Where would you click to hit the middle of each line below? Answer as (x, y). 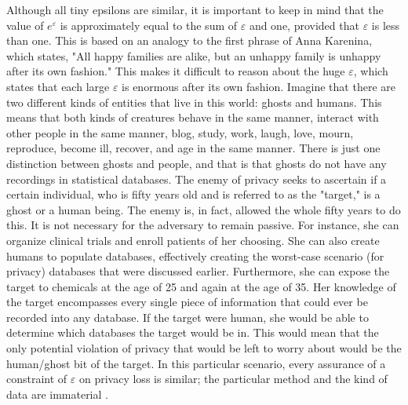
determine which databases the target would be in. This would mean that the (193, 332)
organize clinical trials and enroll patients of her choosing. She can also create (193, 240)
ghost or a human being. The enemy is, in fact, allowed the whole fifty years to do (204, 209)
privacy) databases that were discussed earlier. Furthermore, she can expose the (198, 271)
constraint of (37, 379)
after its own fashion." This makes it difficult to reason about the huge (176, 71)
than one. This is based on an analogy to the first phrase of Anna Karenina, (189, 40)
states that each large (58, 86)
